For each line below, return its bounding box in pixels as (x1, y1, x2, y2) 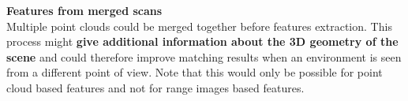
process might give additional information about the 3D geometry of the (6, 33, 399, 50)
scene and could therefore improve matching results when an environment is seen (6, 48, 402, 65)
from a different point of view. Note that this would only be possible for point (6, 64, 383, 80)
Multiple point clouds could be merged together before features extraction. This (6, 17, 392, 34)
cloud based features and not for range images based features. (6, 79, 305, 95)
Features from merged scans (6, 2, 163, 18)
